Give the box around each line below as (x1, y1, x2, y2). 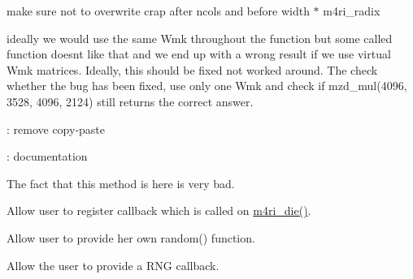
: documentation (7, 148, 88, 165)
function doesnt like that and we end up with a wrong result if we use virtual (7, 45, 391, 62)
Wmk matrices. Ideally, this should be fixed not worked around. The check (7, 61, 378, 78)
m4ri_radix (323, 2, 380, 19)
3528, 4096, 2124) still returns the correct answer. (7, 92, 254, 109)
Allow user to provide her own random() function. (7, 229, 255, 246)
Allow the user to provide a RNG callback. (7, 256, 220, 273)
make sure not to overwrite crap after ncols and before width (7, 2, 310, 19)
